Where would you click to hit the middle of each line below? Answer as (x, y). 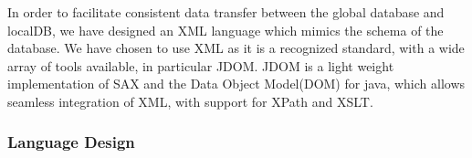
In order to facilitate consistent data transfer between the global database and (226, 12)
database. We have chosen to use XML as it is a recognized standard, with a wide (236, 48)
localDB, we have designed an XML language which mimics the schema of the (226, 30)
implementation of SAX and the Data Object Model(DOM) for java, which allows (236, 84)
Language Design (71, 142)
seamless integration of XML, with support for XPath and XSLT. (190, 101)
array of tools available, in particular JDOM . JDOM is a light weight (201, 65)
